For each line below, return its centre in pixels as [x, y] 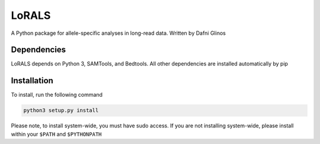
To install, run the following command [57, 95]
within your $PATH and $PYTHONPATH [56, 134]
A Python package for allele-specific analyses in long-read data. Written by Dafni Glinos [119, 33]
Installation [32, 81]
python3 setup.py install [61, 110]
